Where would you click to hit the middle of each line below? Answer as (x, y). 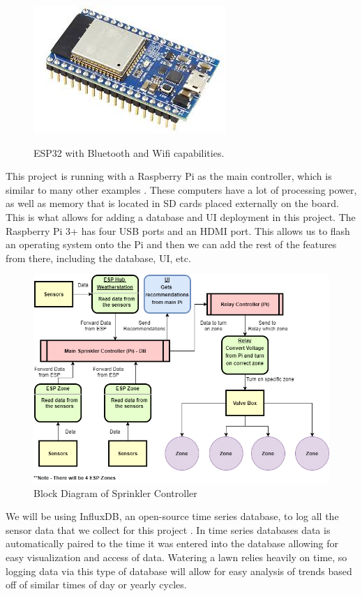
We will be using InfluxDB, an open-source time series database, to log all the (172, 516)
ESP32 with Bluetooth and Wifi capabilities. (129, 152)
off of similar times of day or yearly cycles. (96, 584)
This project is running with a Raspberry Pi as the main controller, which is (169, 176)
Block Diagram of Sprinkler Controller (115, 492)
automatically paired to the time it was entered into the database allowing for (172, 543)
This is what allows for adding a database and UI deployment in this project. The (181, 216)
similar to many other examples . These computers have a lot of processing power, (181, 189)
